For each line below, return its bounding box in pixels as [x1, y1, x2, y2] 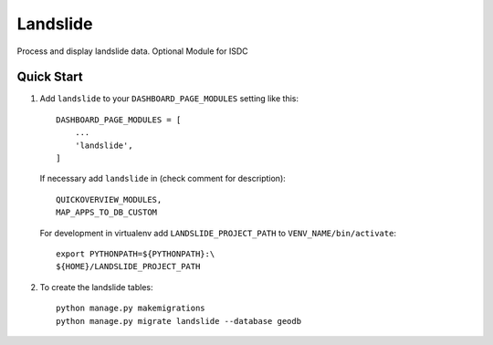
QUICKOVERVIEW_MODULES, [56, 194, 163, 204]
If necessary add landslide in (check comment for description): [39, 173, 287, 184]
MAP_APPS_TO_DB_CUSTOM [56, 207, 158, 218]
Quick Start [16, 69, 83, 85]
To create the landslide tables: [39, 281, 153, 292]
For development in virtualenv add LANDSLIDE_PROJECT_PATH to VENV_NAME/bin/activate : [39, 227, 397, 238]
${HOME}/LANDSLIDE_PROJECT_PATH [56, 261, 201, 272]
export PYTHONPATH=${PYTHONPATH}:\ [56, 248, 215, 259]
